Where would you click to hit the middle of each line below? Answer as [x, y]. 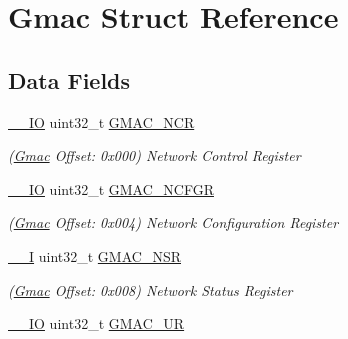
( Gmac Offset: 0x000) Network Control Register [154, 155]
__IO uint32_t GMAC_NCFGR [111, 188]
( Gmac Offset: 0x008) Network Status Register [150, 289]
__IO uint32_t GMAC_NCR [101, 121]
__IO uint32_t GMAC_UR [96, 323]
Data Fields [69, 79]
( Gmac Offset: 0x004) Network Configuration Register [173, 222]
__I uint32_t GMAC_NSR [94, 255]
